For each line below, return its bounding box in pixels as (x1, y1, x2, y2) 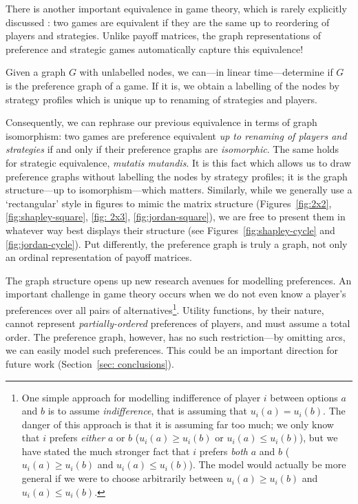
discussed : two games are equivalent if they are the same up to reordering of (6, 14, 330, 29)
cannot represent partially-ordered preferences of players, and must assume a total (6, 316, 350, 330)
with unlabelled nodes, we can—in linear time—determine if (79, 65, 333, 79)
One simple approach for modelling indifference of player (21, 390, 261, 404)
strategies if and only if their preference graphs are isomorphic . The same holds (6, 142, 339, 156)
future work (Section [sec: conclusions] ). (6, 356, 174, 370)
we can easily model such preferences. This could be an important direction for (6, 343, 339, 357)
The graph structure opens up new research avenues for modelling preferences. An (6, 273, 352, 287)
